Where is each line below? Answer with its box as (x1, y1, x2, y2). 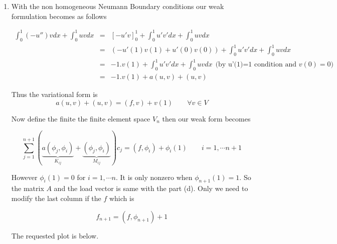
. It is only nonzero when (115, 171, 193, 182)
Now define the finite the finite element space (11, 113, 150, 123)
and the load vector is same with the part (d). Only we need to (54, 183, 248, 193)
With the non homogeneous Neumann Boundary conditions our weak (11, 1, 224, 11)
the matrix (11, 183, 44, 193)
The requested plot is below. (11, 230, 99, 240)
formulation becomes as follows (11, 10, 107, 21)
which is (109, 193, 134, 203)
